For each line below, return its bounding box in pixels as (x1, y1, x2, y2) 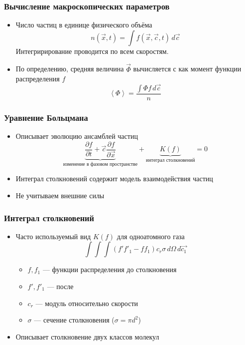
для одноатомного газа (117, 231, 185, 241)
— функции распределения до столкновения (42, 264, 177, 275)
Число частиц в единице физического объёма (15, 19, 152, 30)
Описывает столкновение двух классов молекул (15, 331, 159, 342)
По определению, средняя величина (15, 63, 124, 74)
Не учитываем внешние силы (15, 190, 105, 201)
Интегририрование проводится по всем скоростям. (15, 45, 169, 56)
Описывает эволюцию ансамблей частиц (15, 131, 138, 141)
